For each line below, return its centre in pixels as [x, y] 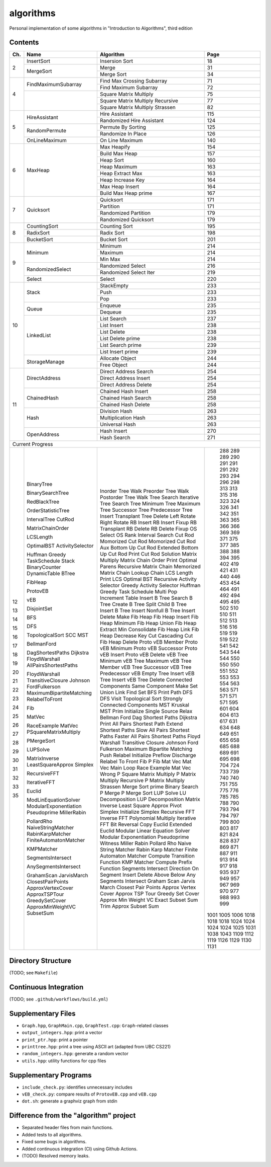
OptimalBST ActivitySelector [60, 546]
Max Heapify [115, 147]
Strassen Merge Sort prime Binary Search [149, 787]
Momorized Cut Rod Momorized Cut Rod [148, 541]
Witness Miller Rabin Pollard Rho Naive [146, 843]
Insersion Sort [116, 61]
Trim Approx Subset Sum [129, 906]
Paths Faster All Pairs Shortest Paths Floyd [150, 736]
